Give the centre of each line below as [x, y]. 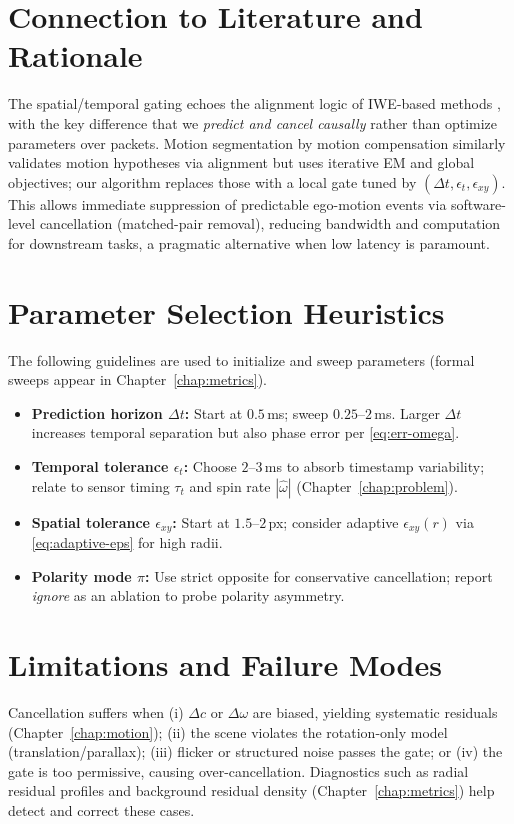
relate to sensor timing [100, 485]
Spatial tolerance [90, 521]
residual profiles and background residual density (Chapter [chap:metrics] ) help [251, 790]
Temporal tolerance [100, 465]
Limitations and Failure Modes [225, 663]
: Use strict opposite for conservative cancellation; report [319, 575]
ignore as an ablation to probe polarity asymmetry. [188, 595]
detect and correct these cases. [101, 809]
